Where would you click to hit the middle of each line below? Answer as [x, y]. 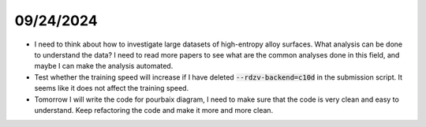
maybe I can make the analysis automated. [104, 66]
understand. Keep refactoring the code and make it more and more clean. [154, 110]
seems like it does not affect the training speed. [112, 88]
